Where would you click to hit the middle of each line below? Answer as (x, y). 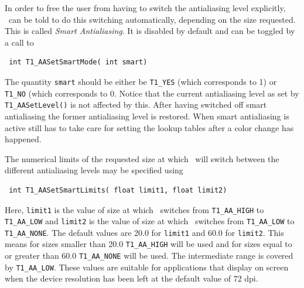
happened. (23, 139)
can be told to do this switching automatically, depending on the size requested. (152, 19)
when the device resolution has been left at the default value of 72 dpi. (131, 278)
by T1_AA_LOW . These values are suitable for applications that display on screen (147, 267)
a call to (19, 42)
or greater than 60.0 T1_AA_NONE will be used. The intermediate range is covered (149, 256)
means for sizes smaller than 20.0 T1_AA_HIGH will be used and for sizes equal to (148, 244)
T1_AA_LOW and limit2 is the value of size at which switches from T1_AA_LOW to (150, 221)
